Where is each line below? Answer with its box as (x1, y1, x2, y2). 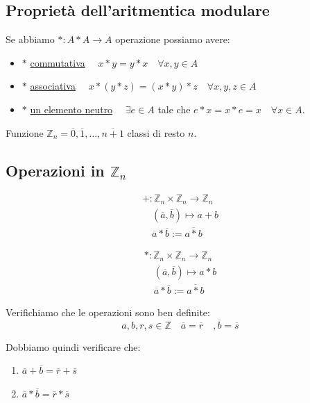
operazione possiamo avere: (115, 32, 230, 47)
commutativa (30, 55, 85, 69)
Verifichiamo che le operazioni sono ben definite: (6, 304, 210, 319)
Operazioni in (6, 159, 105, 181)
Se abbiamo (6, 32, 55, 47)
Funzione (6, 125, 44, 140)
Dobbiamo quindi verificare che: (6, 339, 141, 354)
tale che (157, 101, 191, 116)
